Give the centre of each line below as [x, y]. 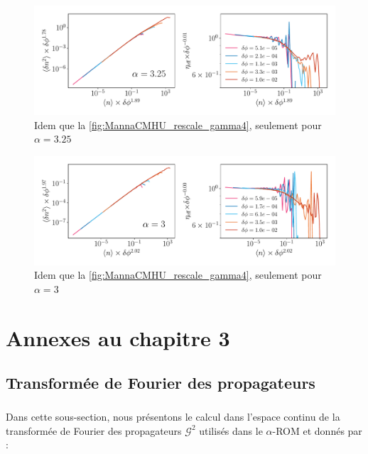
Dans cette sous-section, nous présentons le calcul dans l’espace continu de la [173, 417]
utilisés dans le [231, 430]
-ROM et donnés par [317, 430]
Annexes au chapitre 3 [118, 337]
